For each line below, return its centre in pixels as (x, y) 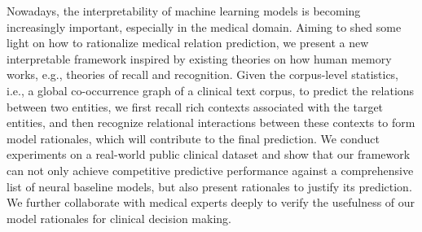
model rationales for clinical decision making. (119, 218)
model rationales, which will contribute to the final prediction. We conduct (193, 138)
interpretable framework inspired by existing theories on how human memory (199, 58)
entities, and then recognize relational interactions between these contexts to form (211, 123)
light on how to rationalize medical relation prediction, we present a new (188, 43)
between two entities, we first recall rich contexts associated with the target (195, 106)
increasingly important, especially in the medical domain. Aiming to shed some (204, 26)
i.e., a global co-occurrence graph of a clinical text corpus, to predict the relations (211, 90)
